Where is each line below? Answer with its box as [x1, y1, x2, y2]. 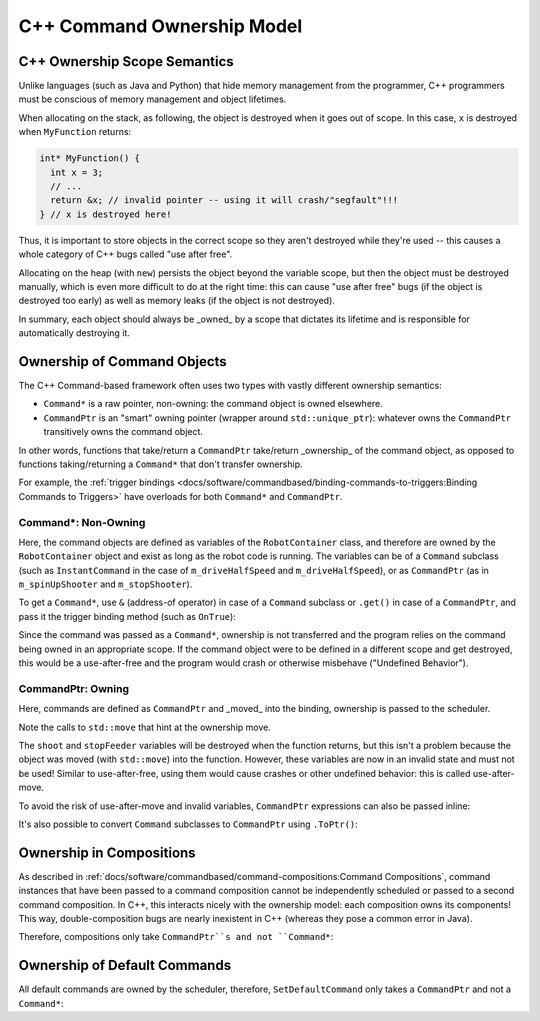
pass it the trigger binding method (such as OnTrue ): [18, 610, 237, 622]
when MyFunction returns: [18, 126, 132, 138]
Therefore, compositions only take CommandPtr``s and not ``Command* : [18, 931, 334, 943]
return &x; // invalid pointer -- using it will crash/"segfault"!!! [50, 195, 399, 206]
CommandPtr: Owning [18, 681, 130, 695]
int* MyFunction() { [39, 153, 140, 164]
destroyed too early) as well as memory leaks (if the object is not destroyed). [18, 295, 335, 307]
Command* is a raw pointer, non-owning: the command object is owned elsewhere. [43, 398, 384, 410]
